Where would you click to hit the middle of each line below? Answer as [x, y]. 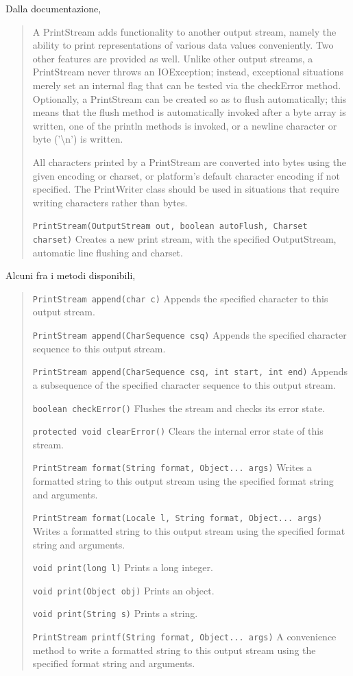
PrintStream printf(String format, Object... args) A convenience [184, 637]
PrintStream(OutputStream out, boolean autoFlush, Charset [170, 227]
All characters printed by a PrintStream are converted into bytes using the [190, 161]
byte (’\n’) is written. [78, 139]
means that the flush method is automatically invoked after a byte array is [189, 112]
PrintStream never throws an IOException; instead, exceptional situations [188, 72]
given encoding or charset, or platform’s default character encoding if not [186, 175]
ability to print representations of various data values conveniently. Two [183, 45]
